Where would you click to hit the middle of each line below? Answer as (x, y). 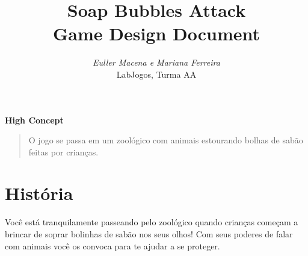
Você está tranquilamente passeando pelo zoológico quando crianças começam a (152, 222)
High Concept (34, 120)
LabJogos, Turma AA (156, 74)
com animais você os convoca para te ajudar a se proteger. (112, 245)
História (39, 193)
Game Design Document (156, 33)
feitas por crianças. (63, 151)
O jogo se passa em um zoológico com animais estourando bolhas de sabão (166, 140)
